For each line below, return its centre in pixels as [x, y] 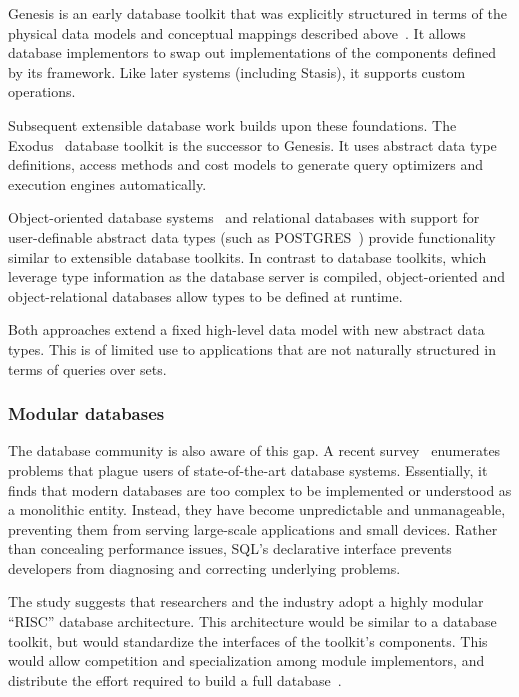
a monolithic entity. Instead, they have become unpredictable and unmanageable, [257, 509]
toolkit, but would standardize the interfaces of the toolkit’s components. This [248, 640]
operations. [42, 91]
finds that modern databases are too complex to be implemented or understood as [260, 489]
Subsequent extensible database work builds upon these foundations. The [232, 124]
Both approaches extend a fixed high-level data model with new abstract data [246, 329]
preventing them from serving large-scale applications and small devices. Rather [253, 528]
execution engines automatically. [107, 183]
